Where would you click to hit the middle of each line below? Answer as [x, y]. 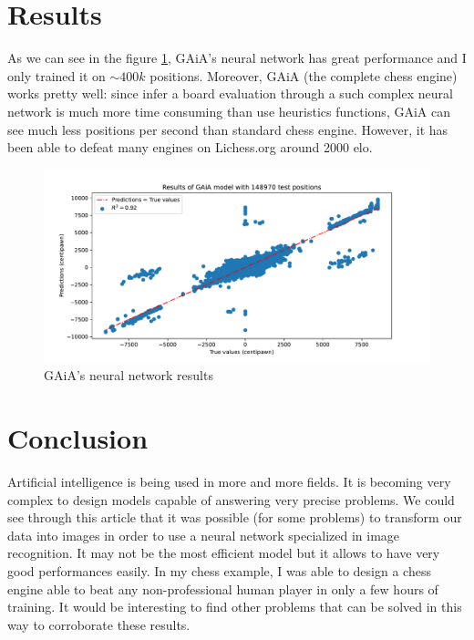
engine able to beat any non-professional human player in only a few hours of [223, 588]
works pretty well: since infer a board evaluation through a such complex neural [230, 93]
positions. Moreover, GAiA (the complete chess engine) [304, 75]
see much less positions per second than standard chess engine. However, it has [228, 129]
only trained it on [57, 75]
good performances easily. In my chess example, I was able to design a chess [219, 570]
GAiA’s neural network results [129, 375]
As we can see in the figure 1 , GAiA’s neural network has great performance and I [237, 58]
